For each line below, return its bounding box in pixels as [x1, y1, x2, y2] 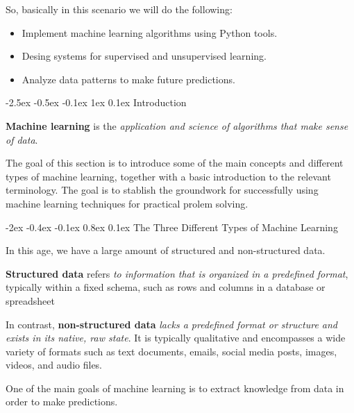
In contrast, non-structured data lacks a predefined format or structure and [6, 317, 338, 331]
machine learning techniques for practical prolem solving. [6, 196, 248, 210]
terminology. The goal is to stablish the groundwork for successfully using [6, 183, 319, 197]
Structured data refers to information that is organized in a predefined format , [6, 266, 348, 280]
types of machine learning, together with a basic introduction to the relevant [6, 169, 331, 183]
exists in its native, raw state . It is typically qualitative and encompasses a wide [6, 330, 346, 345]
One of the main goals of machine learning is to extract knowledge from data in [6, 380, 344, 395]
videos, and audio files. [6, 357, 103, 372]
